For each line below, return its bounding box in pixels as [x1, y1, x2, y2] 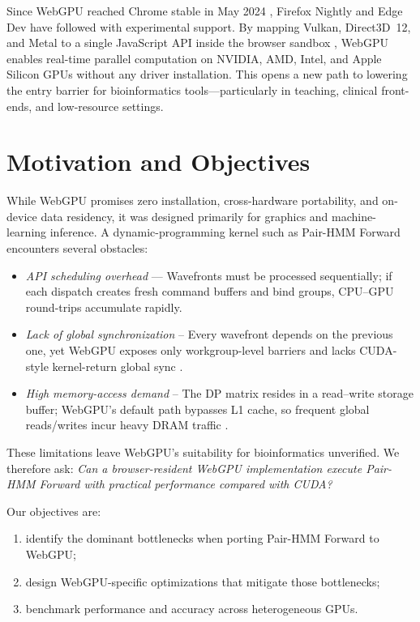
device [6, 207, 37, 224]
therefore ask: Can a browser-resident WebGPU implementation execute [6, 459, 362, 476]
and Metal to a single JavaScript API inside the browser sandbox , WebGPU [6, 34, 388, 51]
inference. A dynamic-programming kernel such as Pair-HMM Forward [49, 224, 401, 241]
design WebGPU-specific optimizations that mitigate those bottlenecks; [25, 573, 380, 590]
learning [6, 224, 47, 241]
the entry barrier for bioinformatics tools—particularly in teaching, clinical [6, 81, 378, 98]
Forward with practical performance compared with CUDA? [39, 475, 332, 492]
